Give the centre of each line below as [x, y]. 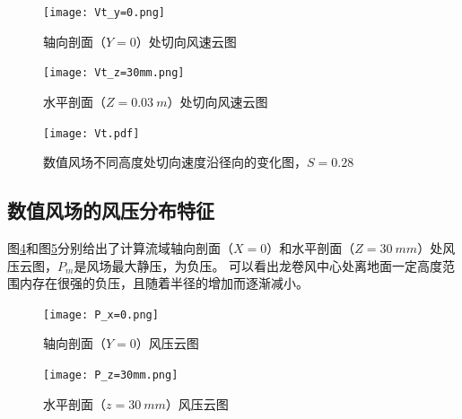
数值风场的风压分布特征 [111, 210]
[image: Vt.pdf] [92, 133]
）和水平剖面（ [311, 247]
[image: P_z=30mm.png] [111, 375]
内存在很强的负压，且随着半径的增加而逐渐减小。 [164, 283]
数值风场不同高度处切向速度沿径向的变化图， [175, 162]
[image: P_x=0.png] [101, 314]
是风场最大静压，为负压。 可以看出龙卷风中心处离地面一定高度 [258, 265]
